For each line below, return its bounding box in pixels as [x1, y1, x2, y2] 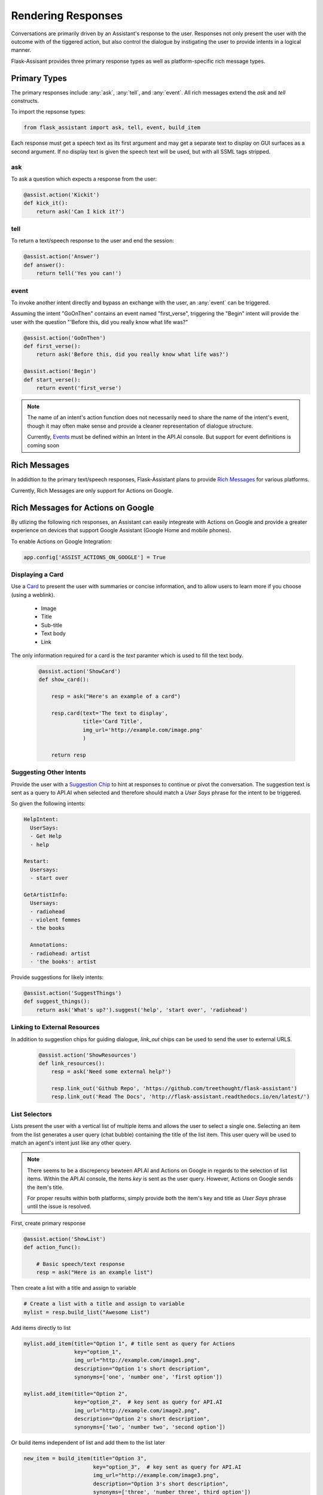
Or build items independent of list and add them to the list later [11, 1439, 166, 1447]
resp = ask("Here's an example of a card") [51, 693, 181, 700]
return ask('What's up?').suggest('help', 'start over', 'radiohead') [36, 1006, 248, 1013]
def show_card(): [38, 676, 90, 683]
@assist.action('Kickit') [23, 191, 100, 198]
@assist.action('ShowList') [23, 1235, 106, 1242]
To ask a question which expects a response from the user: [11, 175, 157, 182]
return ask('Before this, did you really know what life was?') [36, 351, 229, 358]
